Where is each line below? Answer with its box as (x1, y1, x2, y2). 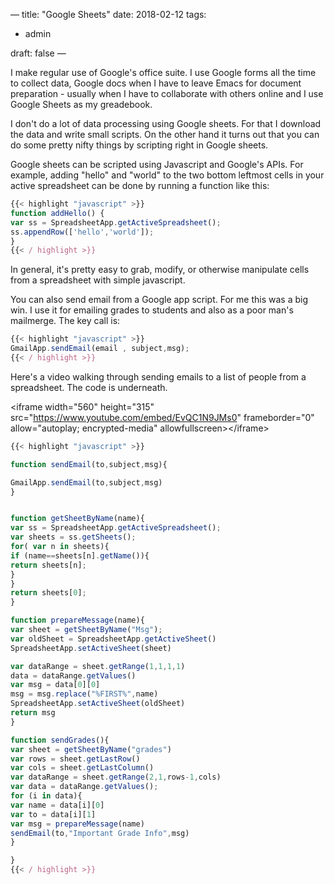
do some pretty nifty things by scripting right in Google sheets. (10, 139, 269, 151)
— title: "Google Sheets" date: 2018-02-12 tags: (10, 9, 207, 20)
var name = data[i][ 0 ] (10, 800, 105, 810)
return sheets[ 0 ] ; (10, 588, 87, 598)
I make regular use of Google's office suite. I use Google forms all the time (10, 67, 317, 78)
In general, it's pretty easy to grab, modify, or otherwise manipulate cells (10, 264, 310, 276)
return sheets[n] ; (10, 560, 87, 570)
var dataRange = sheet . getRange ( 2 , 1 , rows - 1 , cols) (10, 772, 222, 783)
